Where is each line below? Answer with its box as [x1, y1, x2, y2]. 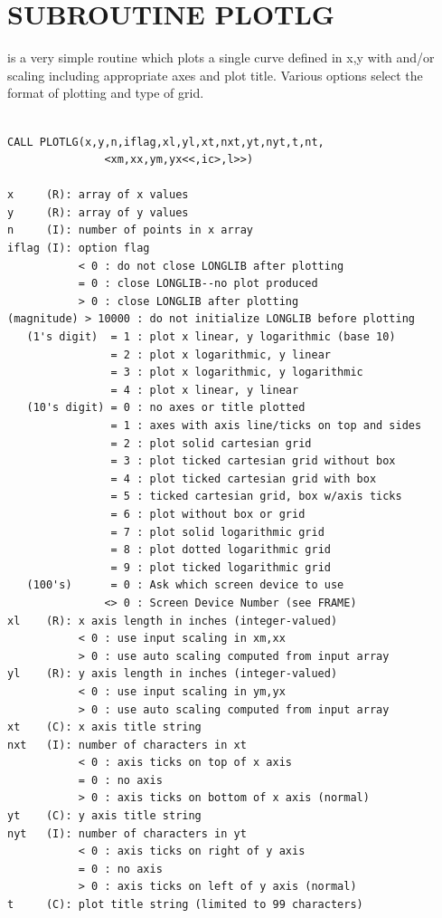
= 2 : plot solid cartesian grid [110, 436, 312, 450]
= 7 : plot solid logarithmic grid [110, 525, 324, 539]
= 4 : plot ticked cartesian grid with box [110, 472, 377, 485]
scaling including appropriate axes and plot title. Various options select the [7, 65, 423, 84]
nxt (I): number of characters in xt [7, 738, 247, 751]
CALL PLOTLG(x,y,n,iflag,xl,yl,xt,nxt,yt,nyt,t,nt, [7, 135, 324, 148]
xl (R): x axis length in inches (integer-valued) [7, 614, 338, 627]
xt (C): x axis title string [7, 721, 202, 734]
